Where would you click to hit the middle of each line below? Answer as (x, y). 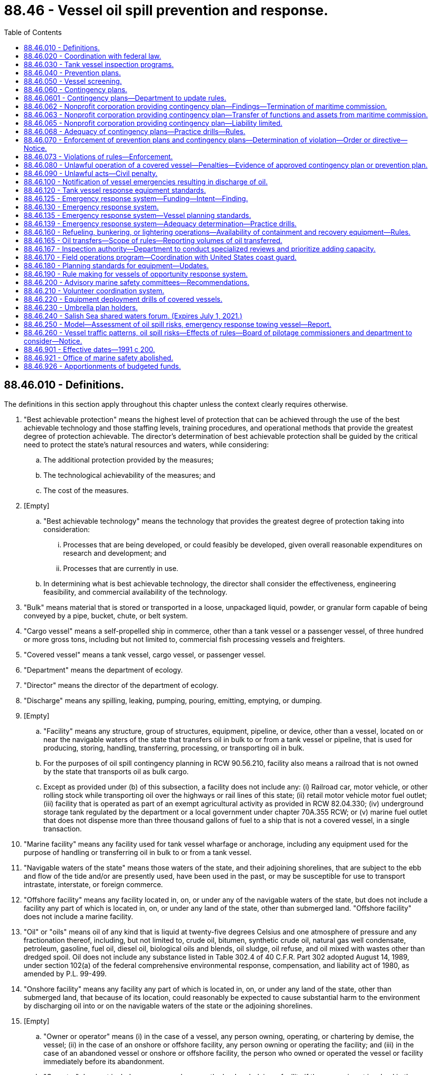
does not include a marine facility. (78, 916)
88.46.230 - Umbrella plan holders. (81, 307)
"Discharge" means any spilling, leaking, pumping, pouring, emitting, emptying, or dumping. (173, 700)
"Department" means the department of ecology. (103, 670)
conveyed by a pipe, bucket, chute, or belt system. (106, 615)
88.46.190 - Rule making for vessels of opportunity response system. (136, 274)
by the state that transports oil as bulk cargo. (116, 771)
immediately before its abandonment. (104, 1061)
